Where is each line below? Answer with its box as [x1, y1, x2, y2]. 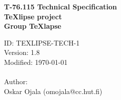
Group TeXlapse [4, 21, 61, 31]
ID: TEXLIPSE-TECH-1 [4, 37, 80, 48]
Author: [4, 76, 28, 87]
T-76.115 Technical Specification [4, 1, 117, 11]
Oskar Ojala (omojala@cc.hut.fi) [4, 86, 103, 96]
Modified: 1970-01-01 [4, 56, 68, 67]
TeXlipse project [4, 11, 62, 21]
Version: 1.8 [4, 47, 40, 57]
